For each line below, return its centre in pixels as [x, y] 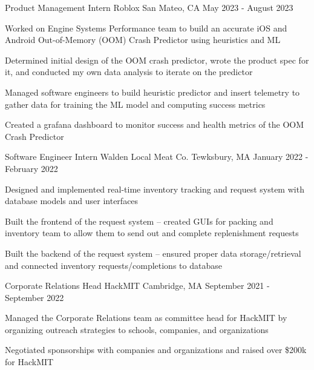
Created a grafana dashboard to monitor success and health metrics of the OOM [155, 124]
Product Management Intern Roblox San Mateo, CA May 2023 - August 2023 [149, 7]
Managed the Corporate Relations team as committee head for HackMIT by [146, 318]
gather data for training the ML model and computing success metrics [135, 104]
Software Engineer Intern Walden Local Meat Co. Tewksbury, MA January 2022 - [157, 157]
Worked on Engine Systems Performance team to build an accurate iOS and [146, 28]
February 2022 [31, 168]
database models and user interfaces [72, 201]
